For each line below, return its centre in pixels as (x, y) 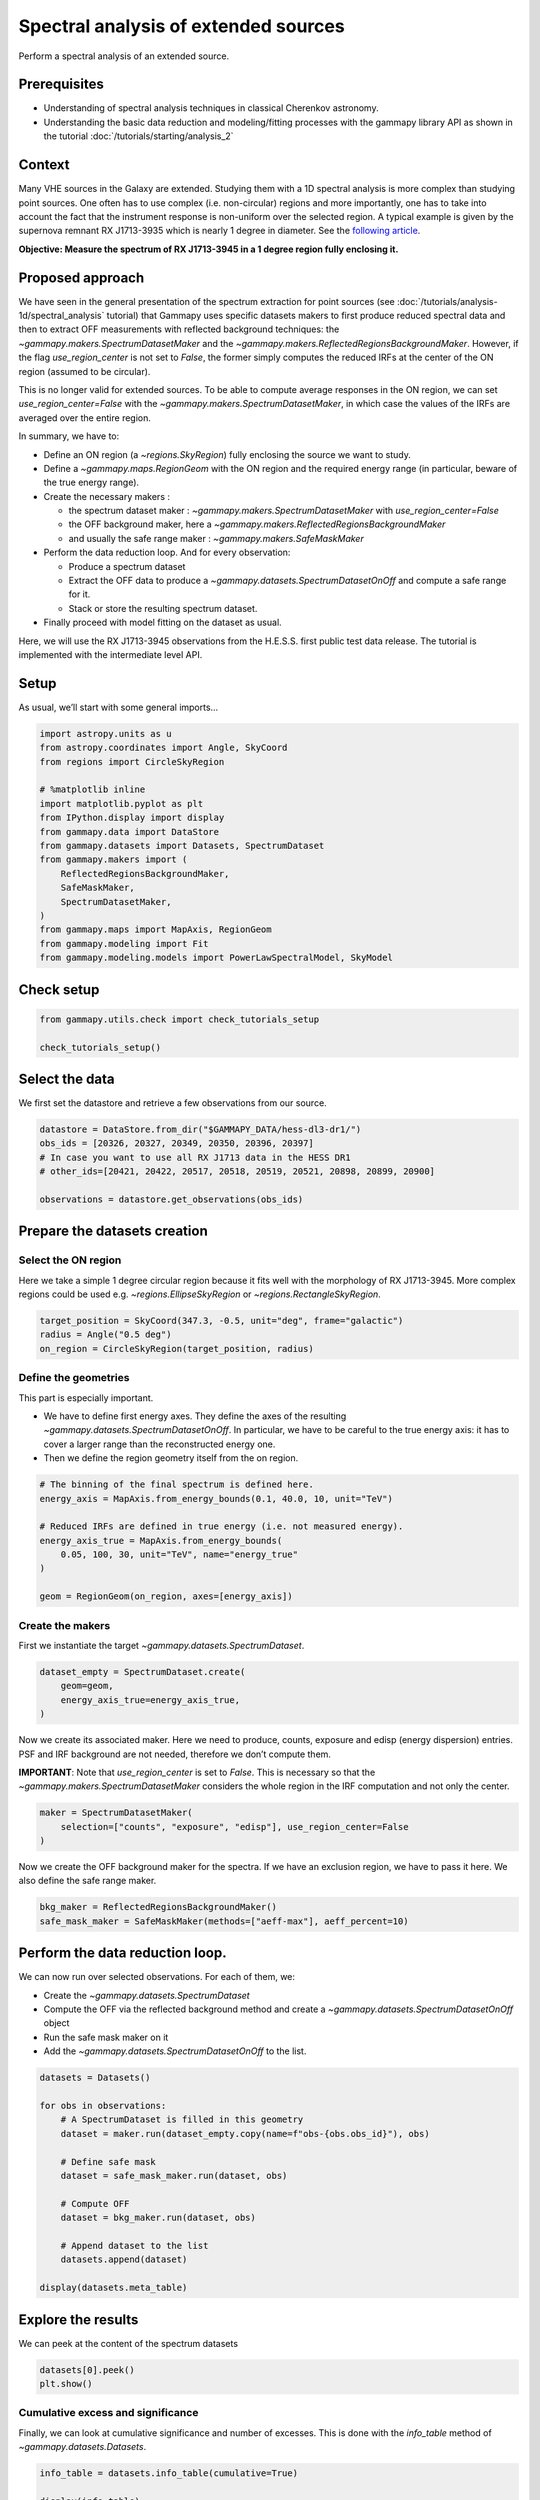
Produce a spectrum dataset (127, 566)
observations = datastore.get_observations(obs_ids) (171, 1199)
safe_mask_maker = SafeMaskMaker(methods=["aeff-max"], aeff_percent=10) (224, 1921)
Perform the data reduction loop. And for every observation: (167, 552)
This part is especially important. (86, 1397)
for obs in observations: (103, 2106)
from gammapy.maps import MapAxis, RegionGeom (155, 929)
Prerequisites (61, 84)
